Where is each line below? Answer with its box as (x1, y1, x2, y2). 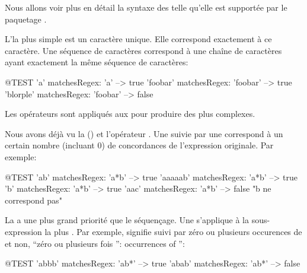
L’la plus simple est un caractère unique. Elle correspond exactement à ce (5, 33, 272, 45)
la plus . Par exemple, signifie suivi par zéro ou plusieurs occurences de (44, 225, 302, 237)
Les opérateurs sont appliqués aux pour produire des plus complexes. (5, 107, 255, 120)
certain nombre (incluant (5, 139, 95, 151)
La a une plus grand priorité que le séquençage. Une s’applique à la (5, 214, 249, 226)
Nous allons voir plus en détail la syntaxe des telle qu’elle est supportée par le (5, 1, 287, 13)
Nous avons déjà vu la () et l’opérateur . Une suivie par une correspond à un (5, 127, 283, 139)
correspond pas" (5, 193, 62, 206)
